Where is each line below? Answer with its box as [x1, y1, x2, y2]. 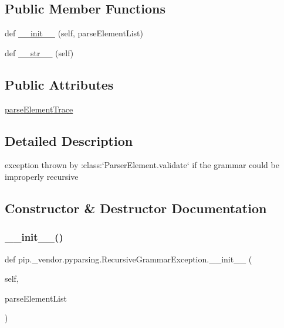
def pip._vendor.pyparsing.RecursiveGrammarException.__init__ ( [5, 252, 252, 265]
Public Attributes [5, 75, 114, 93]
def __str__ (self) [5, 46, 74, 59]
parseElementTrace [5, 102, 73, 115]
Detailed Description [5, 131, 133, 149]
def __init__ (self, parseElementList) [5, 27, 143, 39]
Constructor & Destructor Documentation [5, 199, 267, 217]
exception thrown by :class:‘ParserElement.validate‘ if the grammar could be [5, 159, 279, 171]
